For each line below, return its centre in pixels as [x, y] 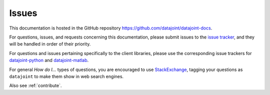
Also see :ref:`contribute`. [35, 85]
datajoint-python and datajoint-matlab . [49, 60]
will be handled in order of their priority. [50, 44]
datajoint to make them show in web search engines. [66, 76]
